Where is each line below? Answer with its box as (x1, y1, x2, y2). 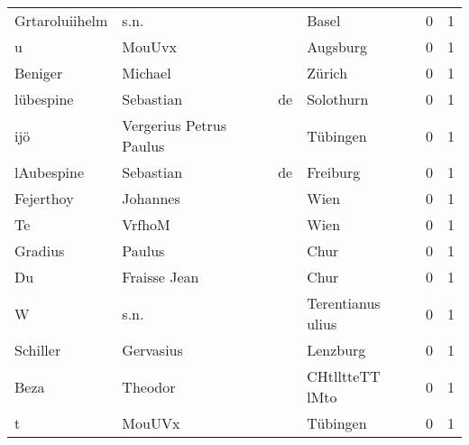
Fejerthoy (14, 188, 74, 209)
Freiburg (307, 162, 361, 182)
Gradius (14, 240, 65, 261)
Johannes (122, 188, 180, 209)
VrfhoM (122, 214, 170, 235)
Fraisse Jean (122, 266, 199, 287)
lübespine (14, 88, 74, 109)
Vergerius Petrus (122, 115, 227, 135)
